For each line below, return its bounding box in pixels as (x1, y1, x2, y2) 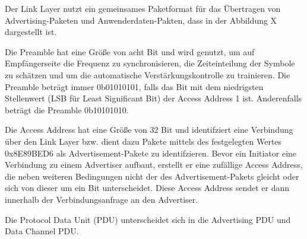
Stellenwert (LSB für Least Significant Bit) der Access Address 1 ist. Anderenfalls (5, 92, 302, 104)
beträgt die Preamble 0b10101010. (5, 103, 129, 116)
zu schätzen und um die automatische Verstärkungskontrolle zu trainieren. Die (5, 68, 290, 81)
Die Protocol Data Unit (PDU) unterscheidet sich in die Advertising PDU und (5, 213, 291, 225)
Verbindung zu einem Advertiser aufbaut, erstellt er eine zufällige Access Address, (5, 158, 303, 171)
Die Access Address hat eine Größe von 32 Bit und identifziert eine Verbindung (5, 123, 293, 136)
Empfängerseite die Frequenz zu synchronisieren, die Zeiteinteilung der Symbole (5, 57, 295, 69)
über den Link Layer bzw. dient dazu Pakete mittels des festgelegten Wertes (5, 135, 282, 147)
